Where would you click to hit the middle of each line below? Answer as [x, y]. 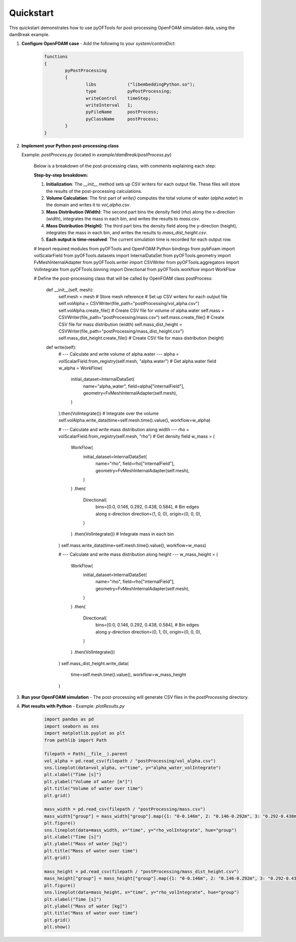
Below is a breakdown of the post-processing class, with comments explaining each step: [125, 166]
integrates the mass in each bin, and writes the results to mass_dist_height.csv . [127, 232]
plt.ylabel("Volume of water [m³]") [89, 782]
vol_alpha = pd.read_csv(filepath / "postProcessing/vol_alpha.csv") [130, 761]
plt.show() [57, 927]
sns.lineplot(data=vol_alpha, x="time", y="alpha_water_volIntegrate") [133, 768]
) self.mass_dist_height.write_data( [94, 663]
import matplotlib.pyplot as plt [85, 733]
